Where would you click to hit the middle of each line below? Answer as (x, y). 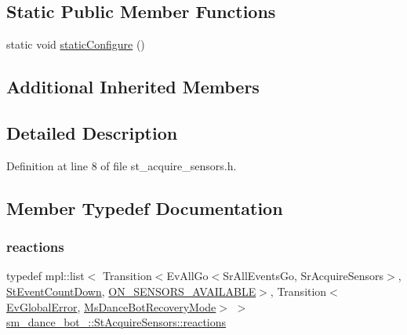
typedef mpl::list (45, 276)
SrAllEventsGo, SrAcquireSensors (303, 276)
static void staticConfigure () (76, 44)
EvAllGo (187, 276)
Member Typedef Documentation (145, 208)
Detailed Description (92, 132)
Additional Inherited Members (133, 87)
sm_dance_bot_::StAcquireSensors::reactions (116, 322)
